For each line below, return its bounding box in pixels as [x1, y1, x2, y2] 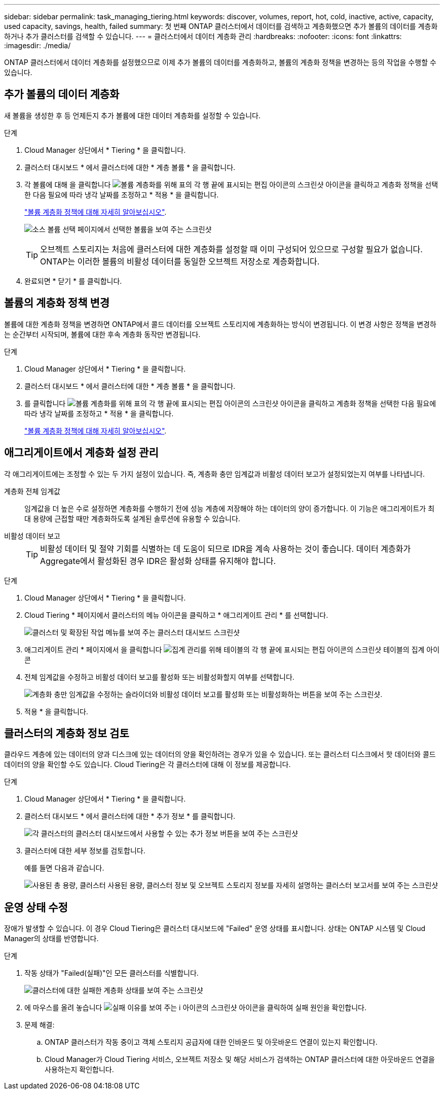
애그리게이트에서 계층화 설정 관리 [4, 446, 159, 459]
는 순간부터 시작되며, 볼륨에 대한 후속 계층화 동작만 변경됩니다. [4, 329, 201, 339]
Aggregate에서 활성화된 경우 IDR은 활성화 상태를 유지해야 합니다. [40, 555, 276, 566]
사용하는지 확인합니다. [45, 1065, 114, 1074]
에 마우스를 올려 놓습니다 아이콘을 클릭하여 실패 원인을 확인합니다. [24, 1003, 366, 1012]
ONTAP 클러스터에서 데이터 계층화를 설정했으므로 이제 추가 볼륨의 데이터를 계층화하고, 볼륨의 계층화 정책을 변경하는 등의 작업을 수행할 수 [4, 58, 436, 67]
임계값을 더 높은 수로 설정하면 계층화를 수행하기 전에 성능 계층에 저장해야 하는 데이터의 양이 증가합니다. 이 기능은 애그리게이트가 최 [24, 504, 435, 513]
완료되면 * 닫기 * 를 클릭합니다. [24, 276, 122, 285]
